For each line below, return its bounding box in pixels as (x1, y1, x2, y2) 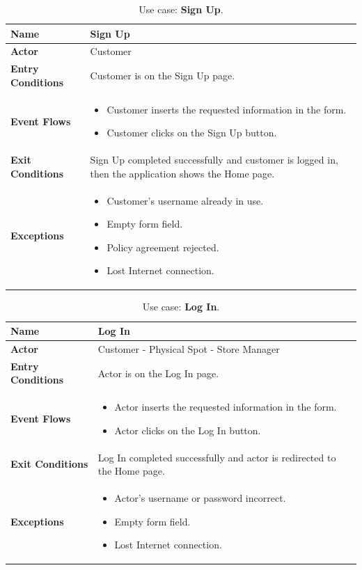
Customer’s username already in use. (107, 193, 264, 207)
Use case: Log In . (142, 299, 220, 314)
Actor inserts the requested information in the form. (114, 399, 337, 414)
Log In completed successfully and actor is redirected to (97, 450, 336, 464)
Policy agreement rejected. (107, 239, 219, 254)
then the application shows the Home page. (90, 166, 275, 180)
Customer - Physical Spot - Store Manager (97, 341, 280, 356)
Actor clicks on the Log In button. (114, 422, 261, 437)
